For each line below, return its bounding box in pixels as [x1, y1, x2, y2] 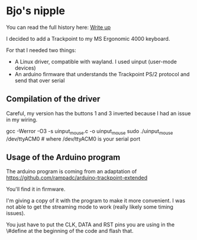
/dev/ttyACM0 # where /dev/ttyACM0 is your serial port [6, 135, 141, 142]
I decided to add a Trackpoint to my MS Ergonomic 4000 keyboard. [6, 35, 170, 42]
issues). [6, 210, 25, 217]
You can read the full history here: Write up [6, 24, 111, 31]
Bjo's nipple [6, 4, 65, 18]
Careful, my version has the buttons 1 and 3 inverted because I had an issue [6, 109, 191, 116]
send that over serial [14, 77, 65, 84]
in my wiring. [6, 116, 37, 123]
